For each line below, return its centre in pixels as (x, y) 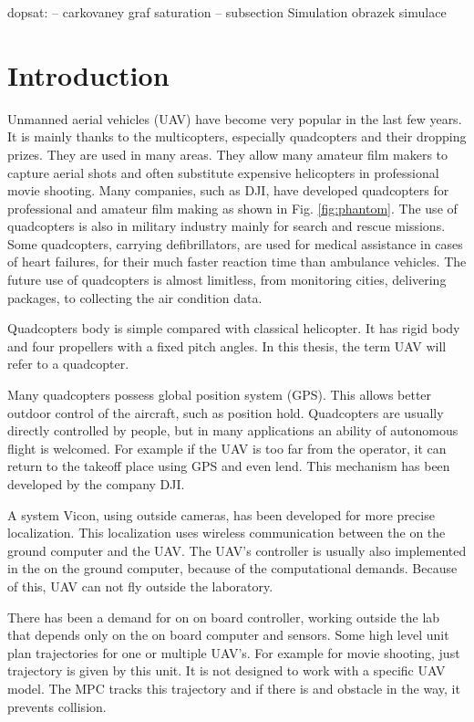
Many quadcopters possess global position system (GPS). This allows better (220, 395)
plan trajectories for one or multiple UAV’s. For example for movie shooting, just (234, 652)
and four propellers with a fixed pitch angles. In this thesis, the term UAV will (227, 345)
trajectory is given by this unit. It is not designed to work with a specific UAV (227, 670)
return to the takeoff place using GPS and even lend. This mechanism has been (229, 466)
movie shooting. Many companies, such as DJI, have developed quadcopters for (228, 190)
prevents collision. (57, 706)
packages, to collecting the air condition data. (135, 297)
